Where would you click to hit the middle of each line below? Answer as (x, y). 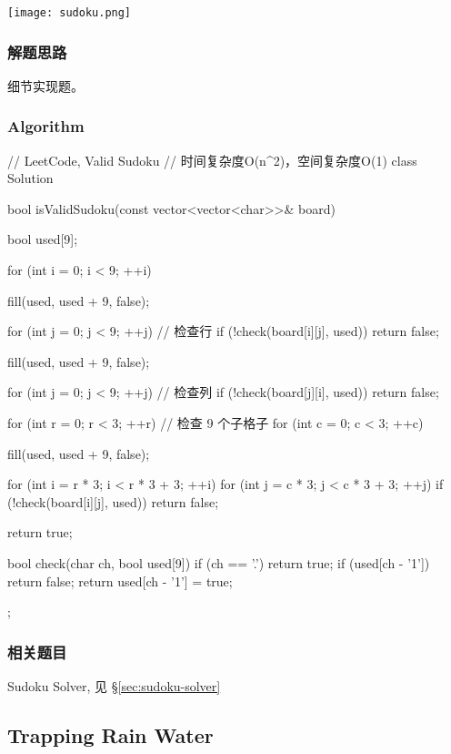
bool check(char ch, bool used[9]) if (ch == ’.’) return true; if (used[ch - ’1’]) (219, 563)
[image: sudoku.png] (70, 13)
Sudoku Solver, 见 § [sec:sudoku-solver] (114, 686)
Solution (30, 178)
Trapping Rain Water (110, 734)
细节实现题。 (45, 85)
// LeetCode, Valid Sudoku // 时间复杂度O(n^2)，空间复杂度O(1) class (212, 160)
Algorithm (46, 126)
